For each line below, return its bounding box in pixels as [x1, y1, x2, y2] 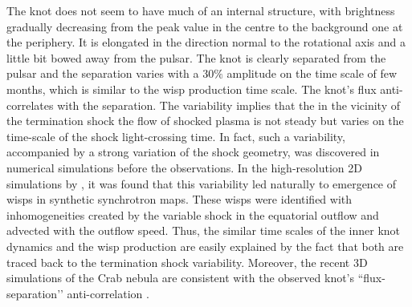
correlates [6, 96, 54, 113]
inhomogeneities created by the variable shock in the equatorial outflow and [6, 206, 379, 223]
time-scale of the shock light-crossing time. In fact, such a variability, [6, 127, 345, 144]
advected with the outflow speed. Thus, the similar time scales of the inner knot [6, 222, 401, 239]
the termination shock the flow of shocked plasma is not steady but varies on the [6, 112, 404, 129]
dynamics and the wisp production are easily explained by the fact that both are [6, 237, 404, 254]
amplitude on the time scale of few [226, 65, 398, 82]
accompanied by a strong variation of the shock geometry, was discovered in [6, 143, 380, 160]
